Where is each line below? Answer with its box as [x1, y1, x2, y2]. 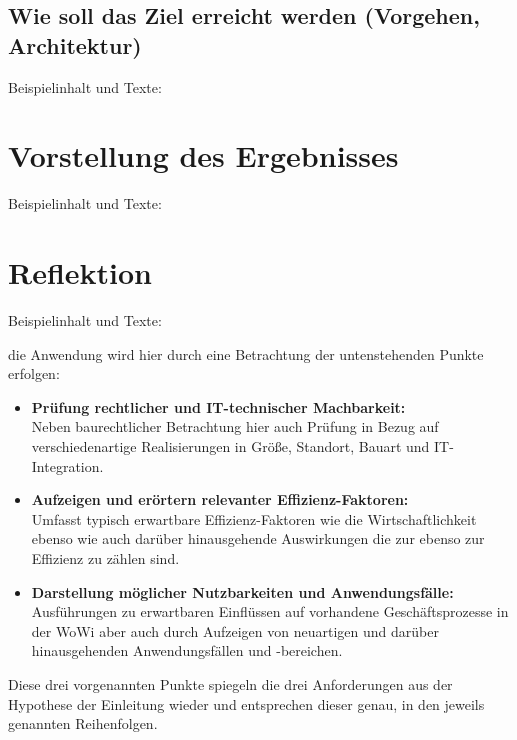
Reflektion [8, 252, 153, 293]
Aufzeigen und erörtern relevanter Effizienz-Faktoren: [31, 489, 409, 510]
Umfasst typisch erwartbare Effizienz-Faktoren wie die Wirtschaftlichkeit [31, 508, 477, 529]
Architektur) [8, 29, 142, 60]
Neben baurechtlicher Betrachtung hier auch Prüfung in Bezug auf [31, 416, 439, 437]
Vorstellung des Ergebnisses [8, 135, 399, 176]
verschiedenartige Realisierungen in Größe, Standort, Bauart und [31, 436, 430, 456]
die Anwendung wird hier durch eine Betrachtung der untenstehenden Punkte [8, 343, 484, 364]
